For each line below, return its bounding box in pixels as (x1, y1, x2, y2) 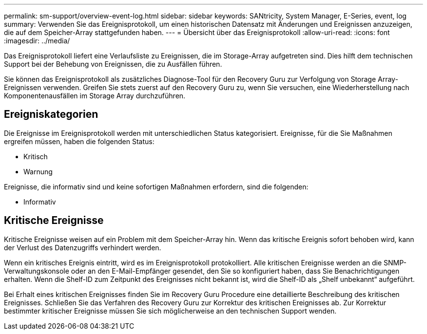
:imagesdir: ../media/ (4, 37, 70, 45)
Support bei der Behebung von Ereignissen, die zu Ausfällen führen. (4, 60, 222, 68)
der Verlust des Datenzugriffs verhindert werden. (4, 243, 161, 252)
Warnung (23, 167, 53, 176)
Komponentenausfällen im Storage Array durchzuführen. (4, 92, 186, 100)
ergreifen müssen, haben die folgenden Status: (4, 137, 155, 146)
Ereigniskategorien (4, 108, 98, 121)
